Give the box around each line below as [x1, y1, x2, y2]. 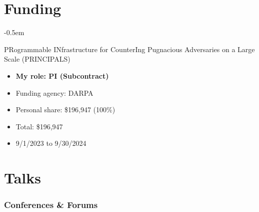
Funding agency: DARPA [15, 87, 93, 98]
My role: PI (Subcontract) [15, 70, 109, 81]
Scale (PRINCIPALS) [4, 54, 70, 64]
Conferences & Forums [4, 198, 98, 211]
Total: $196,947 [15, 121, 63, 131]
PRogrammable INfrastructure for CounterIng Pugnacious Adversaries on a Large [4, 44, 255, 54]
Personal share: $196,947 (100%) [15, 104, 115, 115]
